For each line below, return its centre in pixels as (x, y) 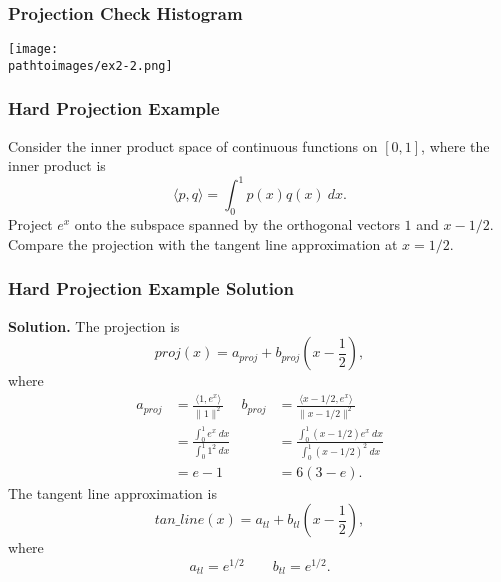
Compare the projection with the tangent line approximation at (203, 243)
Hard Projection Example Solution (151, 288)
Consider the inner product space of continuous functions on (193, 145)
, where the (455, 145)
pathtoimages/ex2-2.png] (90, 65)
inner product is (57, 165)
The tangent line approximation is (112, 492)
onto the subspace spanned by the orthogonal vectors (237, 224)
